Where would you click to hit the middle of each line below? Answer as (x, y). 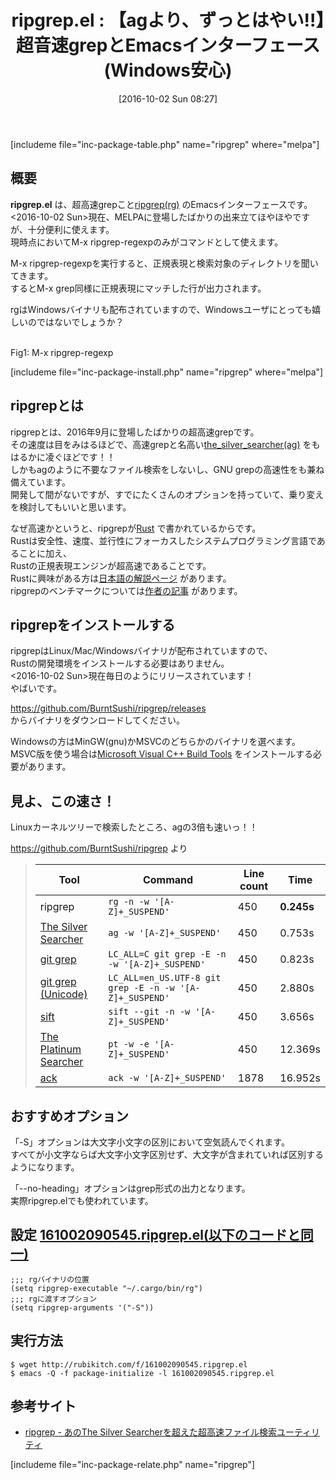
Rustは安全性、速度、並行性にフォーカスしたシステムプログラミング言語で (163, 540)
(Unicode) (63, 994)
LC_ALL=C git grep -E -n (167, 954)
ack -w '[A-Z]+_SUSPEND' (167, 1078)
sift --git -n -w (149, 1012)
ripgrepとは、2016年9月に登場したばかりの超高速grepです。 (135, 432)
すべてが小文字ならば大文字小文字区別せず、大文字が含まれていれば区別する (167, 1154)
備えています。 (40, 482)
